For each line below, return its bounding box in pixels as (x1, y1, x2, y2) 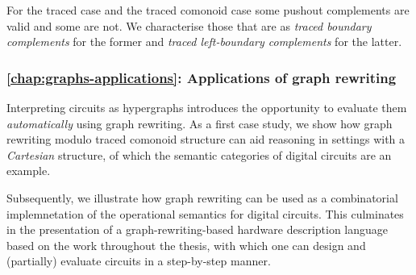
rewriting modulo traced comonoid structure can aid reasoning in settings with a (6, 131, 406, 148)
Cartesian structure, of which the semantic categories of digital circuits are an (6, 146, 392, 163)
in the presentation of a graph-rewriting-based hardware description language (6, 221, 389, 238)
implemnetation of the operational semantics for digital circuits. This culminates (6, 205, 404, 222)
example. (6, 162, 51, 179)
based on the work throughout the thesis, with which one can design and (6, 236, 366, 253)
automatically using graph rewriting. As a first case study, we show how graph (6, 115, 393, 131)
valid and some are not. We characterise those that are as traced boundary (6, 17, 372, 34)
